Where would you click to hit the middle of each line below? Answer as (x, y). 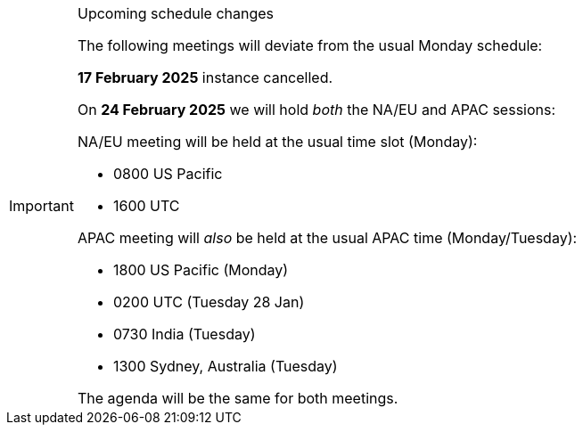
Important (41, 206)
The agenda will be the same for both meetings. (238, 398)
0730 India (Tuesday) (184, 334)
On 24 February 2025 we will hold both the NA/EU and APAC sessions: (316, 110)
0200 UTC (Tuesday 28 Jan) (209, 302)
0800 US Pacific (168, 174)
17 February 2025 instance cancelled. (205, 77)
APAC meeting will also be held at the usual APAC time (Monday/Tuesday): (327, 238)
